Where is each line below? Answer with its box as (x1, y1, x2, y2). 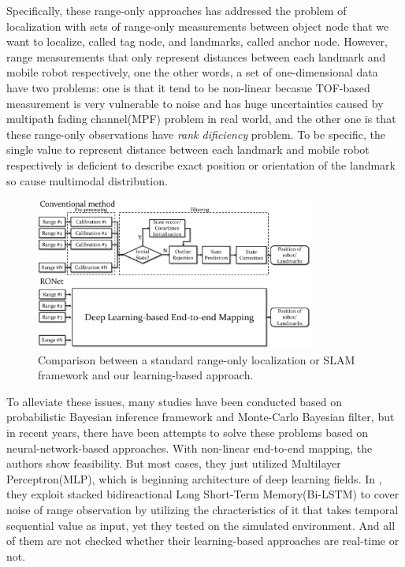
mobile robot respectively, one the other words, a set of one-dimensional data (6, 64, 378, 80)
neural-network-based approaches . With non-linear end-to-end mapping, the (6, 439, 373, 456)
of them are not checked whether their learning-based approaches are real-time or (6, 532, 399, 549)
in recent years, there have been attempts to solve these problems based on (6, 424, 369, 441)
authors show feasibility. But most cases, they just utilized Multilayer (6, 455, 341, 472)
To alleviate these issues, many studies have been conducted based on (6, 393, 342, 409)
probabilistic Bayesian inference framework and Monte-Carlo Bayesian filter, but (6, 408, 395, 425)
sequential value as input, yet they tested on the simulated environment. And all (6, 517, 396, 533)
